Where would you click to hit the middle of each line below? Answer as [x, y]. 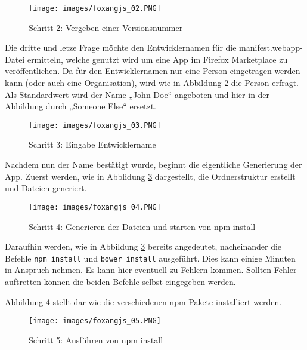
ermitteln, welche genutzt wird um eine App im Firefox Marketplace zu [157, 59]
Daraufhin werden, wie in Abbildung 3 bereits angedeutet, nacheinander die [143, 246]
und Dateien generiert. [46, 188]
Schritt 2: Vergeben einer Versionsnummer [106, 27]
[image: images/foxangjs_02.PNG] [95, 8]
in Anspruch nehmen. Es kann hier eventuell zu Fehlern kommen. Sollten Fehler [151, 270]
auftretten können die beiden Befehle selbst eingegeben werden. [120, 281]
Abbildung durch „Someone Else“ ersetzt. [80, 106]
